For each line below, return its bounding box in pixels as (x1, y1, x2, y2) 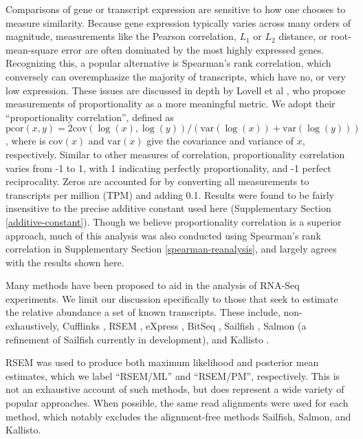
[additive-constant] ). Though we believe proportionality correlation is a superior (5, 214, 342, 228)
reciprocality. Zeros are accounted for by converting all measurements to (5, 174, 309, 189)
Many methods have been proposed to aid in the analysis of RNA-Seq (5, 278, 300, 292)
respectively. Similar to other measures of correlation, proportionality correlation (5, 147, 345, 161)
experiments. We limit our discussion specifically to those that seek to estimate (5, 291, 338, 306)
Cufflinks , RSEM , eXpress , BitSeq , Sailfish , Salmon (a (62, 319, 307, 333)
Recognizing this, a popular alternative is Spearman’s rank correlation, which (5, 56, 331, 70)
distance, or (278, 29, 328, 43)
